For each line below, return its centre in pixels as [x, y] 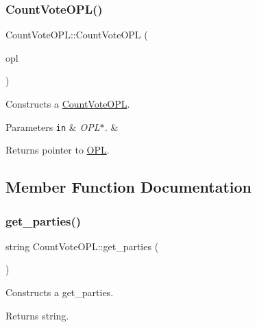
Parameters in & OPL [53, 126]
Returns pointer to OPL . [58, 150]
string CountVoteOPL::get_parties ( [82, 246]
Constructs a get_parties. [60, 292]
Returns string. [37, 315]
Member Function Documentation [129, 187]
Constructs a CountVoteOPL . [68, 104]
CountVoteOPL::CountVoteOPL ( [77, 35]
